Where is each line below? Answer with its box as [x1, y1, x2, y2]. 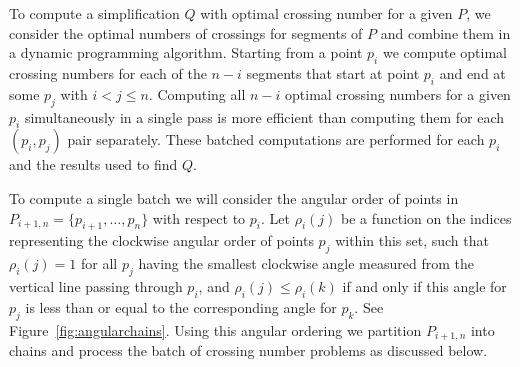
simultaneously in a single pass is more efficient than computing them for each [24, 106, 505, 127]
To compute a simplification [9, 3, 180, 23]
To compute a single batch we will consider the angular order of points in [9, 187, 459, 208]
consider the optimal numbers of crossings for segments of [9, 22, 363, 43]
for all [80, 253, 118, 274]
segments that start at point [246, 62, 420, 83]
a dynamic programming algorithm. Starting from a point [9, 42, 363, 63]
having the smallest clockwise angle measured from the [138, 253, 474, 274]
